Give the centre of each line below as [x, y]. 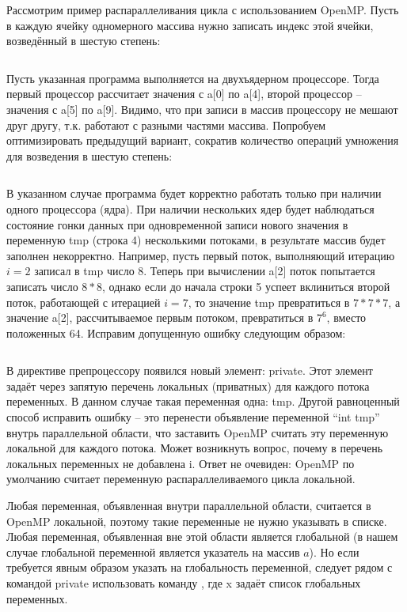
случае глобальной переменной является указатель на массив [153, 552]
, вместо [346, 317]
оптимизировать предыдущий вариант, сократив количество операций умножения [203, 140]
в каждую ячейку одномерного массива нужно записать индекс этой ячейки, [190, 25]
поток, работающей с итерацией [84, 302]
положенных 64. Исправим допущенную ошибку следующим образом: [176, 332]
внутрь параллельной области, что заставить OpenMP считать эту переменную [198, 432]
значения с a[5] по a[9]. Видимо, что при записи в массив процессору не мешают [202, 109]
